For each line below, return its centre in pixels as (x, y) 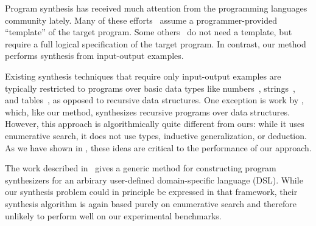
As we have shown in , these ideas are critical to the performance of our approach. (158, 147)
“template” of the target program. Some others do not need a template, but (149, 32)
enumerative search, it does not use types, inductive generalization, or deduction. (156, 135)
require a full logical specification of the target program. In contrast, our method (156, 43)
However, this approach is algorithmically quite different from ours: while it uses (155, 124)
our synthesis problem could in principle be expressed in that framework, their (151, 192)
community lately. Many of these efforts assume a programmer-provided (141, 20)
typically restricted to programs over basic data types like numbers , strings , (150, 88)
